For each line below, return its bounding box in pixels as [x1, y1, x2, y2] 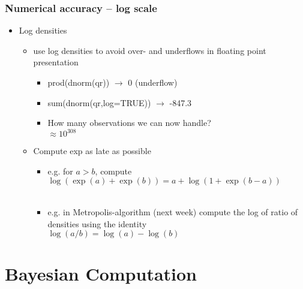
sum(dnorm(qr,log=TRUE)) [47, 96, 151, 109]
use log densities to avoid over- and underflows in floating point [33, 44, 266, 56]
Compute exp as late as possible [33, 144, 151, 157]
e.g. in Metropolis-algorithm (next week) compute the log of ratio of [47, 206, 298, 218]
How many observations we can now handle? [47, 116, 211, 129]
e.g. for [47, 164, 73, 177]
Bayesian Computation [5, 261, 197, 286]
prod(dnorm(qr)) [47, 76, 110, 88]
